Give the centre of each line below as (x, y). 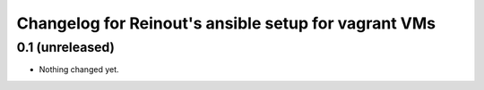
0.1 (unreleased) (66, 47)
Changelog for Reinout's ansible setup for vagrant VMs (226, 23)
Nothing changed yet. (79, 70)
